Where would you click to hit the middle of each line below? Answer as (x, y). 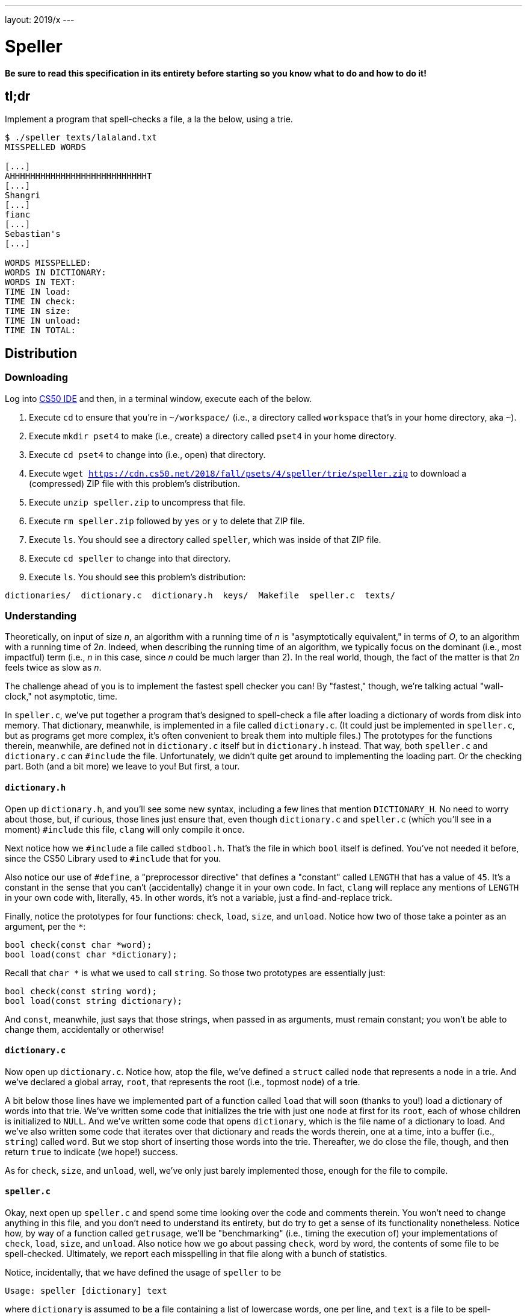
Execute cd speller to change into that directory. (130, 558)
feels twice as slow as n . (53, 668)
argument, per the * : (45, 926)
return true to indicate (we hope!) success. (91, 1151)
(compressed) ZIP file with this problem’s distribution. (134, 483)
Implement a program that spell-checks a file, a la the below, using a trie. (149, 119)
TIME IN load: (38, 292)
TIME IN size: (38, 311)
